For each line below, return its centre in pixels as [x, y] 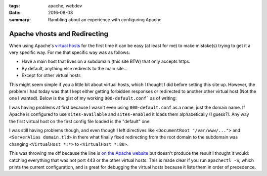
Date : [15, 13]
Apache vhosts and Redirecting [59, 34]
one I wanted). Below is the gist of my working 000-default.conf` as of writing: [93, 98]
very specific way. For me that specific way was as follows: [70, 52]
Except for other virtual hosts [51, 75]
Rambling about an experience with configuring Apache [105, 19]
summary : [20, 19]
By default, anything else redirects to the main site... [75, 68]
